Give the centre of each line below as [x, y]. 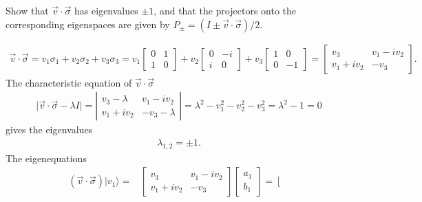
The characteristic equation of [69, 82]
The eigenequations [46, 158]
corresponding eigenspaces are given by [88, 24]
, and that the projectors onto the [225, 10]
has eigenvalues [106, 10]
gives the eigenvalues [49, 130]
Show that [27, 10]
